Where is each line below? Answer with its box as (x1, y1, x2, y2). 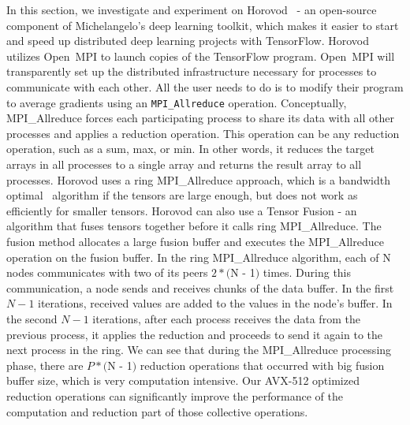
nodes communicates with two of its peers (6, 264, 208, 281)
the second (6, 310, 58, 326)
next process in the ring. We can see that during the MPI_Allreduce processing (6, 341, 392, 358)
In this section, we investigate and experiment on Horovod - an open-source (6, 2, 377, 17)
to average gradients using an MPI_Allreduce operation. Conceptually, (6, 94, 347, 110)
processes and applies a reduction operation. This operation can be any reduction (6, 125, 400, 141)
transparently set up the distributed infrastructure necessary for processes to (6, 63, 377, 80)
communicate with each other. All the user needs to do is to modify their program (6, 78, 404, 95)
